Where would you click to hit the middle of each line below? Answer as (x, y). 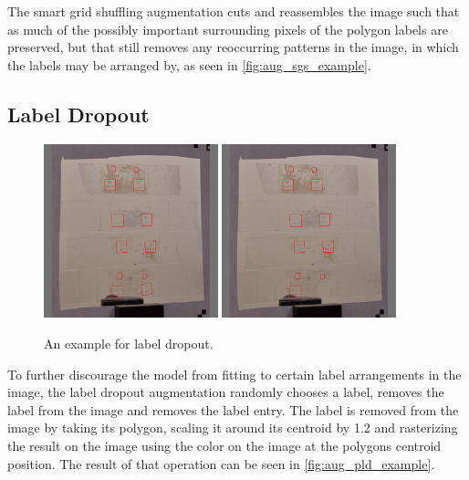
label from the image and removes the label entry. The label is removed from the (233, 409)
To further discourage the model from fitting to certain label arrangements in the (234, 374)
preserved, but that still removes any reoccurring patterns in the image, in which (233, 47)
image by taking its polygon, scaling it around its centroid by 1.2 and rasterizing (233, 428)
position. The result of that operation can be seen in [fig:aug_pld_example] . (221, 463)
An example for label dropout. (129, 343)
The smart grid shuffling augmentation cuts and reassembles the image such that (234, 11)
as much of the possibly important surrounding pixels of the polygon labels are (228, 29)
